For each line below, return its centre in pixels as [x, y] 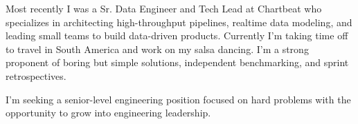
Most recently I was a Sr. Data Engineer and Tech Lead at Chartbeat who [164, 8]
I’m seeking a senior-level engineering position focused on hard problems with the [178, 99]
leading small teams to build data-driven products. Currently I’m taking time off [177, 35]
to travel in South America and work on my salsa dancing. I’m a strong [157, 49]
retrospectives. [36, 75]
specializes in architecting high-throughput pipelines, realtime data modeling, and [179, 22]
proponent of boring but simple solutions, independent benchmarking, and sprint [177, 62]
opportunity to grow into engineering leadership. [108, 113]
